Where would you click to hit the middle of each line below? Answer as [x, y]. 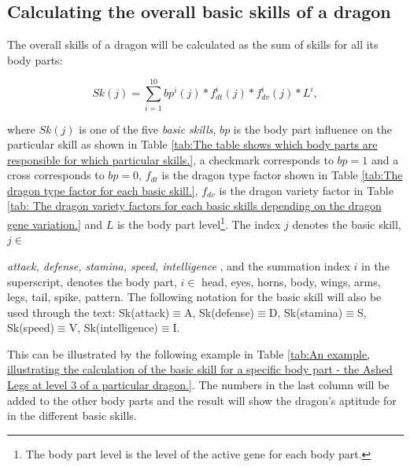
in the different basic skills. [72, 416]
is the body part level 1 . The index [199, 223]
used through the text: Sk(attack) [89, 312]
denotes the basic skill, [347, 224]
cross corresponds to [56, 175]
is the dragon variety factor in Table [306, 190]
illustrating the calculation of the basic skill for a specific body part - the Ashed [200, 369]
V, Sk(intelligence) [113, 327]
